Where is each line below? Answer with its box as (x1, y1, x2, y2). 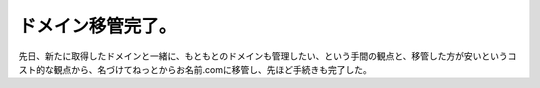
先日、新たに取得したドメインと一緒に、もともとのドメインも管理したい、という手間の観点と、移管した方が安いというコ (18, 50, 517, 62)
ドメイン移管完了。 (18, 15, 177, 37)
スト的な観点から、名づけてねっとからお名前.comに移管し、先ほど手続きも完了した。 (18, 63, 372, 75)
